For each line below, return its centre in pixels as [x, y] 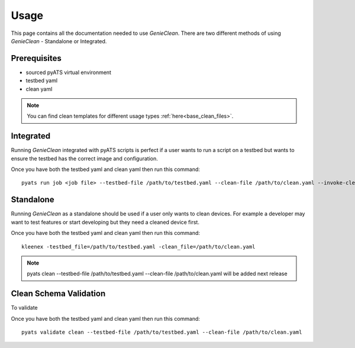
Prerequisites [36, 58]
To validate [24, 308]
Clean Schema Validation [58, 294]
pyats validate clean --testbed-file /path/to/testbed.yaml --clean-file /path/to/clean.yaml [162, 332]
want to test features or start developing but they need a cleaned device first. [105, 222]
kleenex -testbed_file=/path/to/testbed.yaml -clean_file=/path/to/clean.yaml [138, 246]
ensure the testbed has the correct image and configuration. [84, 158]
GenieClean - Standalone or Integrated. [59, 41]
